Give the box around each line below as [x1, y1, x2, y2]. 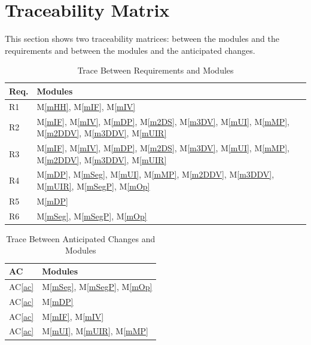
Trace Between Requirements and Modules [77, 64, 234, 77]
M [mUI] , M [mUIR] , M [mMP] [42, 325, 149, 337]
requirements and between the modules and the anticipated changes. [5, 44, 255, 56]
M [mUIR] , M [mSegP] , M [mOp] [36, 180, 150, 193]
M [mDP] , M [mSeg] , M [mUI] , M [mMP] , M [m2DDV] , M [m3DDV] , [36, 168, 275, 181]
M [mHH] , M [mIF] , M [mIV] [36, 100, 136, 112]
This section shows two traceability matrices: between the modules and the [5, 32, 279, 45]
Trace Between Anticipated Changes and [6, 232, 155, 245]
